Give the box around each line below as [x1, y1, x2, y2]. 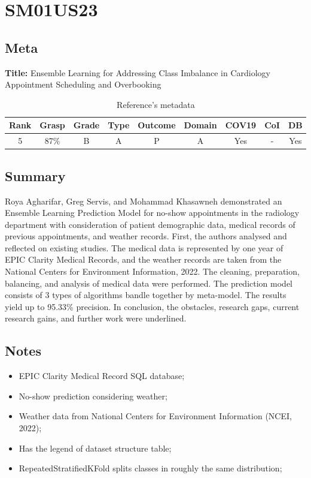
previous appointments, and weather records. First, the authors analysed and [5, 230, 287, 242]
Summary [5, 166, 66, 185]
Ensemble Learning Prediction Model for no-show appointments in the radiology [5, 206, 300, 219]
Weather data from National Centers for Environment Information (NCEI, [19, 410, 292, 422]
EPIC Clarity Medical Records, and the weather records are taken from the [5, 253, 282, 266]
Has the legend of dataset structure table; [19, 441, 172, 454]
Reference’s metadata [117, 98, 195, 110]
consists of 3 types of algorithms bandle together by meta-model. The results [5, 288, 286, 301]
